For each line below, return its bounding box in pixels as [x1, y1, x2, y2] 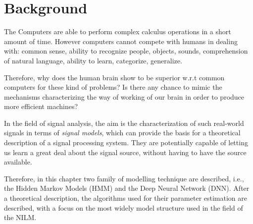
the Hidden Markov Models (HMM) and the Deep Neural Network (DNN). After [4, 183, 250, 193]
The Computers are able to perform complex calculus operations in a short [4, 26, 231, 37]
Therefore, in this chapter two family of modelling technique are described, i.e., [4, 173, 244, 183]
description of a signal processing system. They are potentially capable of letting [4, 137, 248, 148]
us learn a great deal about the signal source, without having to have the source [4, 147, 247, 157]
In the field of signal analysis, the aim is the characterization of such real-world [4, 117, 244, 128]
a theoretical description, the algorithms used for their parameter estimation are [4, 193, 248, 203]
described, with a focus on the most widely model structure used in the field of [4, 202, 243, 213]
